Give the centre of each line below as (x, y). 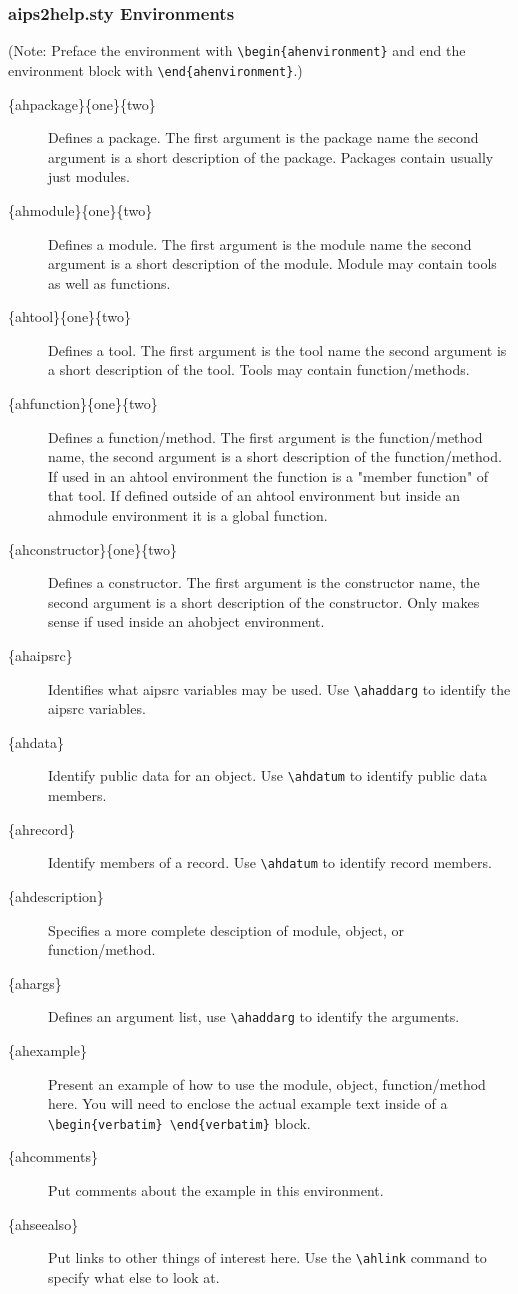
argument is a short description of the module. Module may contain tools (272, 263)
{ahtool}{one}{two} (69, 316)
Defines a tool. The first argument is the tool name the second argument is (277, 349)
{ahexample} (47, 1049)
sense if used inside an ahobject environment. (186, 621)
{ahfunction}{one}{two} (83, 403)
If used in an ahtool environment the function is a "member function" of (268, 475)
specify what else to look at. (134, 1276)
